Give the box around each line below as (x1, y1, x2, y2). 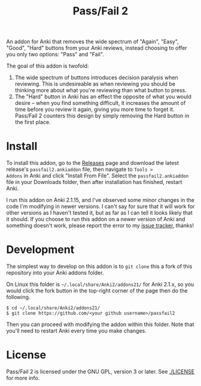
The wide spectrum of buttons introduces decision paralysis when (14, 74, 178, 82)
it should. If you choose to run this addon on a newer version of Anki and (6, 216, 185, 223)
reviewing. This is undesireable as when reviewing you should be (14, 80, 175, 88)
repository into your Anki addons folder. (6, 269, 104, 276)
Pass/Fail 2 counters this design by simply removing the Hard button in (14, 112, 190, 119)
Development (6, 243, 75, 257)
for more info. (6, 375, 40, 381)
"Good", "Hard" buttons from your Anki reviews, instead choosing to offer (6, 44, 187, 52)
